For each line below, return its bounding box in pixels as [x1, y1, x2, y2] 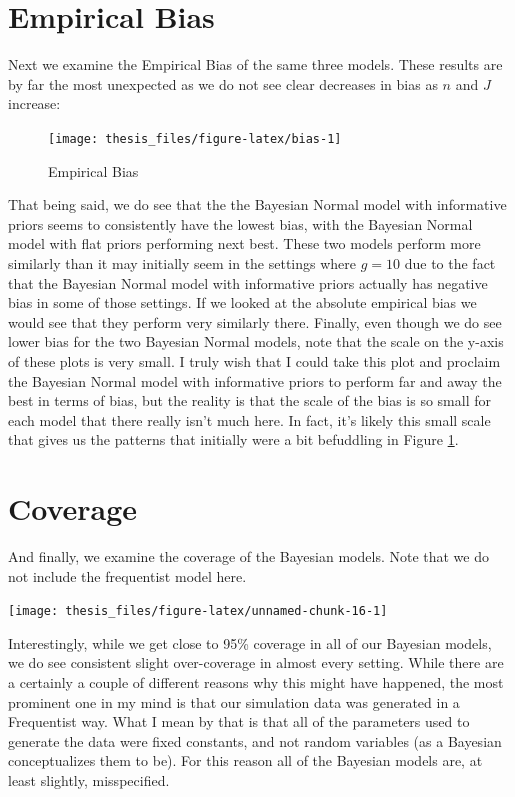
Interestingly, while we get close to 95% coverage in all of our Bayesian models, [8, 632, 492, 653]
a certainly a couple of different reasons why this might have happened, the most [8, 672, 504, 693]
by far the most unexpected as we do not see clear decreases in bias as [8, 73, 438, 94]
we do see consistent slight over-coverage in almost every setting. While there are [8, 652, 504, 673]
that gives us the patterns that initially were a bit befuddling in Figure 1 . [8, 429, 459, 450]
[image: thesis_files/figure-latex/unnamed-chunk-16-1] [8, 604, 388, 619]
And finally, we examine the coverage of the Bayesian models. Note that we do [8, 546, 489, 566]
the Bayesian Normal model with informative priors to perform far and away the [8, 370, 502, 391]
